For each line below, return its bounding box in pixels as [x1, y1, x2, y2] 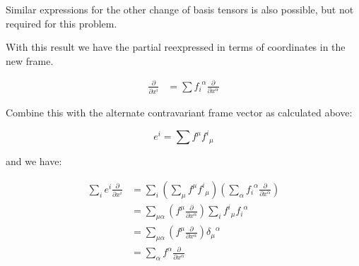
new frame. [6, 53, 54, 68]
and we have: [6, 154, 62, 169]
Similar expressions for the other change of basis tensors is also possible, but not [6, 2, 354, 16]
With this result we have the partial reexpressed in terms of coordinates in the [6, 40, 346, 54]
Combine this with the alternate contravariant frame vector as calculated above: [6, 105, 353, 120]
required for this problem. [6, 16, 117, 30]
